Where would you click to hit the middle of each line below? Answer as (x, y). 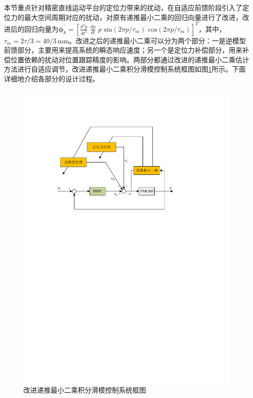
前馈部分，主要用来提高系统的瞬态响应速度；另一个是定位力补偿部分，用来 (123, 50)
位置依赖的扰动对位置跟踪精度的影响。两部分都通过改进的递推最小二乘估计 (130, 59)
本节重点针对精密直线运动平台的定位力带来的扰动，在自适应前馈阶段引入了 (123, 7)
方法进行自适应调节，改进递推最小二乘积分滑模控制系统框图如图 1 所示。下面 (125, 69)
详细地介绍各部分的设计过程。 (52, 79)
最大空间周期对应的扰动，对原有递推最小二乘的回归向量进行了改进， (133, 17)
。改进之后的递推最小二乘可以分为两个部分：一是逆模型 (157, 40)
